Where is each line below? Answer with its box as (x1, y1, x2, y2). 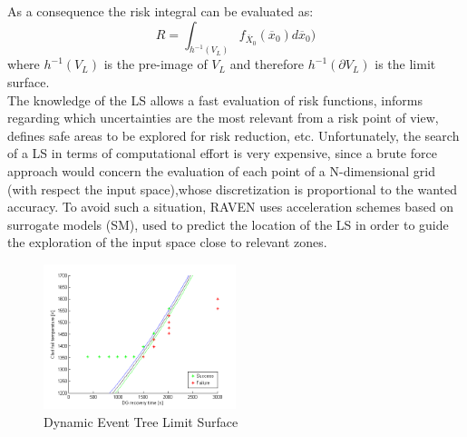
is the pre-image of (103, 55, 208, 74)
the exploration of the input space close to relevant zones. (7, 233, 327, 252)
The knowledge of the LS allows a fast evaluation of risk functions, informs (7, 90, 423, 109)
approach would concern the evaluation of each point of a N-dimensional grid (7, 162, 435, 181)
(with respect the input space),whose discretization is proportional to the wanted (7, 179, 457, 198)
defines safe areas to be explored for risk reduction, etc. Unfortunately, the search (7, 125, 460, 144)
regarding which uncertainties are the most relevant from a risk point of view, (7, 108, 439, 127)
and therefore (229, 55, 304, 74)
